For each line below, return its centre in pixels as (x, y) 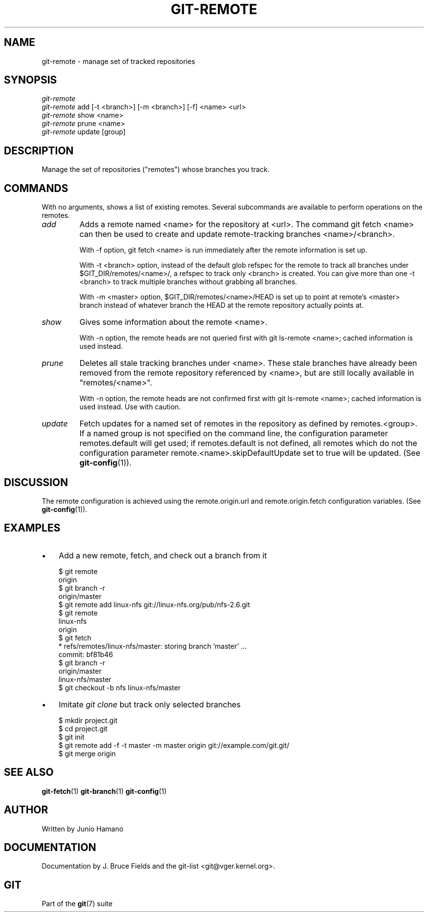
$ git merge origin (87, 753)
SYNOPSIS (31, 80)
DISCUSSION (36, 482)
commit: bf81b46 (86, 654)
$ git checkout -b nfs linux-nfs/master (119, 687)
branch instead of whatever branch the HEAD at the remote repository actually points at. (222, 305)
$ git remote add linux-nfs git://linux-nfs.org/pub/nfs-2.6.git (154, 604)
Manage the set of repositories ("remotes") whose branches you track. (156, 170)
